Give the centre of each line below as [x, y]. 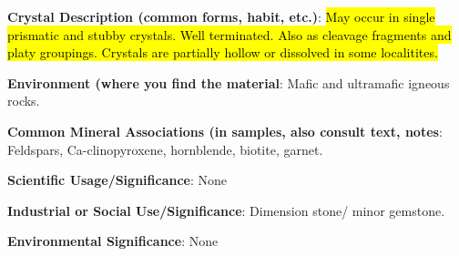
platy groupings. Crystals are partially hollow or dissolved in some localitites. [223, 52]
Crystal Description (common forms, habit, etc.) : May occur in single [221, 16]
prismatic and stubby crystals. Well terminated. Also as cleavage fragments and [229, 34]
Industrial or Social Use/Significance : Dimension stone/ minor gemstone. [226, 210]
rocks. [24, 101]
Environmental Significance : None [113, 241]
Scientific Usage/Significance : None [117, 180]
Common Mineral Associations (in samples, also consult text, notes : [225, 131]
